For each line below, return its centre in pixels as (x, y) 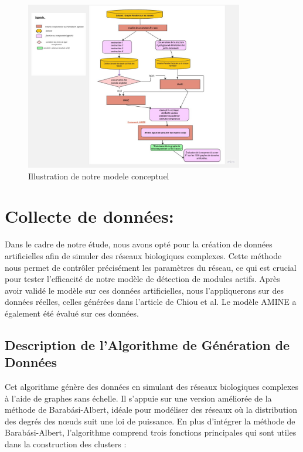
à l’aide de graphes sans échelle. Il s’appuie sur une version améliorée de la (138, 398)
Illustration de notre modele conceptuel (99, 176)
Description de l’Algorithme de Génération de (147, 344)
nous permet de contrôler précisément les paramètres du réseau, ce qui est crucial (151, 267)
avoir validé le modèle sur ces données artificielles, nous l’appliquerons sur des (144, 290)
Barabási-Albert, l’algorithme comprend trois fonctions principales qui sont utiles (151, 432)
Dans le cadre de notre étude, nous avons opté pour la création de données (139, 244)
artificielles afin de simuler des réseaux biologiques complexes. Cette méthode (143, 255)
